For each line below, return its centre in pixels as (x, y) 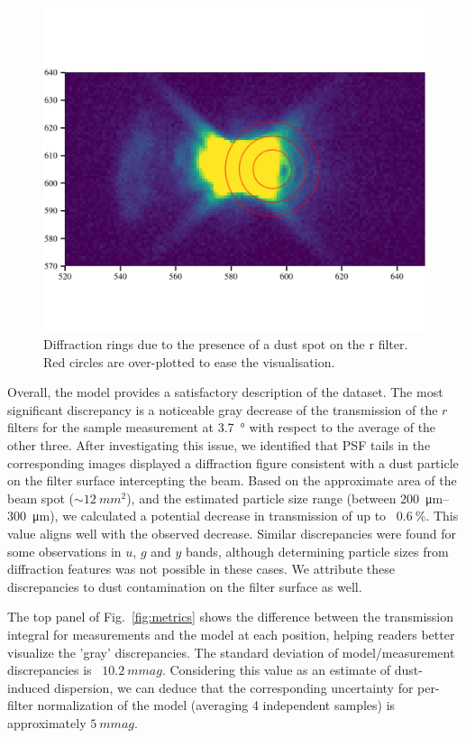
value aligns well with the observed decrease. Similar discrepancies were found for (232, 533)
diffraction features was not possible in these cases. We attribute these (201, 569)
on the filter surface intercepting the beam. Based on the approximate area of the (232, 480)
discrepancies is (50, 670)
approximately (47, 722)
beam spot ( (41, 498)
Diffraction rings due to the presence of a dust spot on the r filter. (226, 344)
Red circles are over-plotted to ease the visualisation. (189, 361)
